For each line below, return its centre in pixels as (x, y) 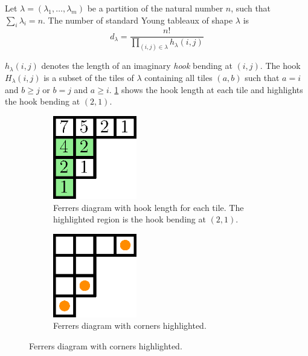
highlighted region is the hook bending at (130, 219)
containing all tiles (178, 77)
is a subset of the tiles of (89, 77)
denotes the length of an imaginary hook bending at (137, 66)
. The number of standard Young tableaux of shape (138, 20)
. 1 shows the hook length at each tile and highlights (206, 89)
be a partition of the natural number (155, 8)
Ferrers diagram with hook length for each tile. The (149, 207)
